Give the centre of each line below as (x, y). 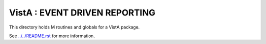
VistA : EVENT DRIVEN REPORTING (82, 13)
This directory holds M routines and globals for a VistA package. (74, 27)
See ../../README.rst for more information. (52, 36)
